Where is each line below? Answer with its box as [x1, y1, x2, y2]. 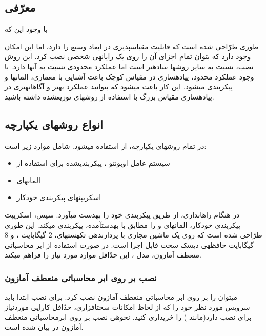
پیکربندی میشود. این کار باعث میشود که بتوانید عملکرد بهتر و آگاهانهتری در [5, 81, 233, 92]
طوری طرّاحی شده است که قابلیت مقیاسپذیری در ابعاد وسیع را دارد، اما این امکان [5, 41, 259, 51]
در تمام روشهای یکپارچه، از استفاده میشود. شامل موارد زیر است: [5, 140, 207, 151]
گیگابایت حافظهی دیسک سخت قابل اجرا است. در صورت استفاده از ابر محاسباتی [5, 239, 254, 250]
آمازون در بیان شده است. [5, 321, 84, 332]
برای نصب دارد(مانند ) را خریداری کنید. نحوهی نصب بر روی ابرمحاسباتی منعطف [5, 311, 252, 322]
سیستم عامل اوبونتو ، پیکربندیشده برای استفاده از [16, 157, 170, 168]
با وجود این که [5, 24, 48, 34]
